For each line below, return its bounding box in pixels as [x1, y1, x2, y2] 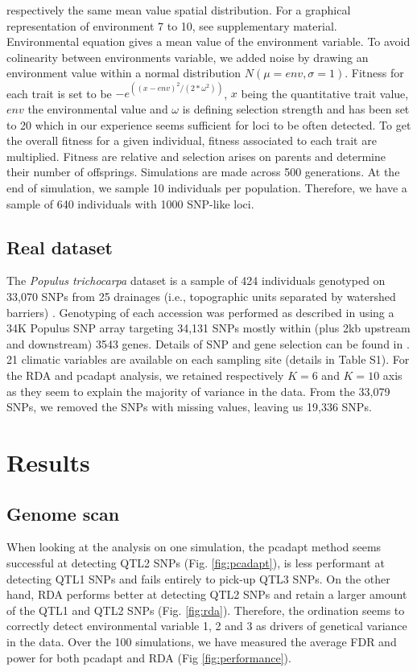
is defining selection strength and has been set [182, 101, 410, 117]
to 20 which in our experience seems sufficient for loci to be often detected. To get [6, 116, 411, 133]
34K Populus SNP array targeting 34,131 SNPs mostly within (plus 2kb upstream [6, 320, 411, 336]
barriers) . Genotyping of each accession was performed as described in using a [6, 303, 394, 320]
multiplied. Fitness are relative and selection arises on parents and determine [6, 147, 386, 164]
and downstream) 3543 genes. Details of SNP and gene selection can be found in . [6, 335, 410, 352]
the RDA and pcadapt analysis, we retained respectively [6, 366, 284, 383]
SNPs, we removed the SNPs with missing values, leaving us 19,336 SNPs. [6, 398, 372, 415]
